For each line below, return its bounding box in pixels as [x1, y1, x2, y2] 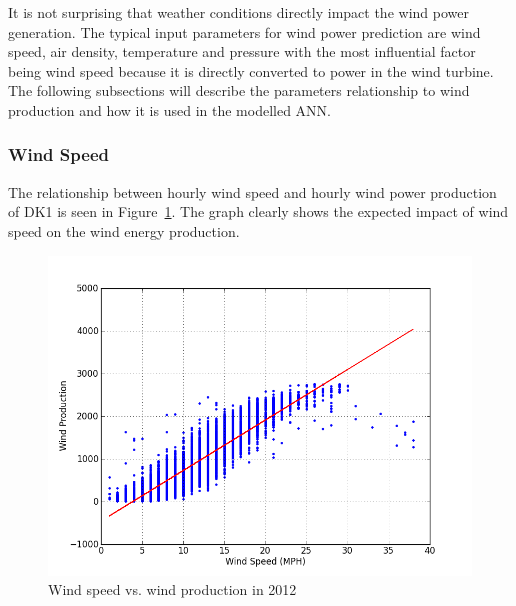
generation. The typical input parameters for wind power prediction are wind [8, 21, 481, 42]
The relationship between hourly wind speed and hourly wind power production [8, 181, 497, 202]
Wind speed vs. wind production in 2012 [48, 579, 297, 600]
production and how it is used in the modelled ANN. [8, 99, 331, 120]
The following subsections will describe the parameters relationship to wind [8, 80, 470, 101]
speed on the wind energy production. [8, 220, 240, 241]
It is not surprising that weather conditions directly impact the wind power [8, 2, 469, 22]
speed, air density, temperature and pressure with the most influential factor [8, 41, 476, 62]
